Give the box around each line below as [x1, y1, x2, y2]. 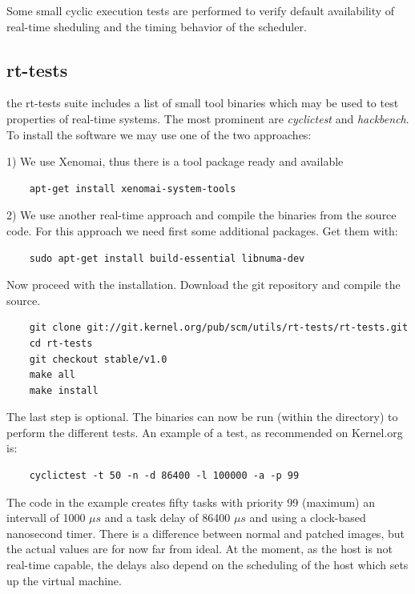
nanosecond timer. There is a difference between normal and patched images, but [6, 524, 405, 541]
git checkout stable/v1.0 [29, 353, 167, 365]
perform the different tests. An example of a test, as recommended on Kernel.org [6, 423, 403, 440]
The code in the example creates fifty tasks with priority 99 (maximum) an [6, 493, 375, 510]
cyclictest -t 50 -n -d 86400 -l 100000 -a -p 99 [29, 470, 300, 482]
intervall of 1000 [6, 509, 86, 526]
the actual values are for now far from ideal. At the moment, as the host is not [6, 540, 393, 557]
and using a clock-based [249, 509, 366, 526]
